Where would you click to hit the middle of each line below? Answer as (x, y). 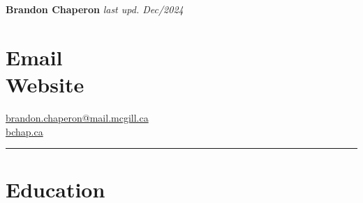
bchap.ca (24, 131)
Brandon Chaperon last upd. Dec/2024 (95, 9)
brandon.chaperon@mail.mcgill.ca (77, 117)
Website (45, 84)
